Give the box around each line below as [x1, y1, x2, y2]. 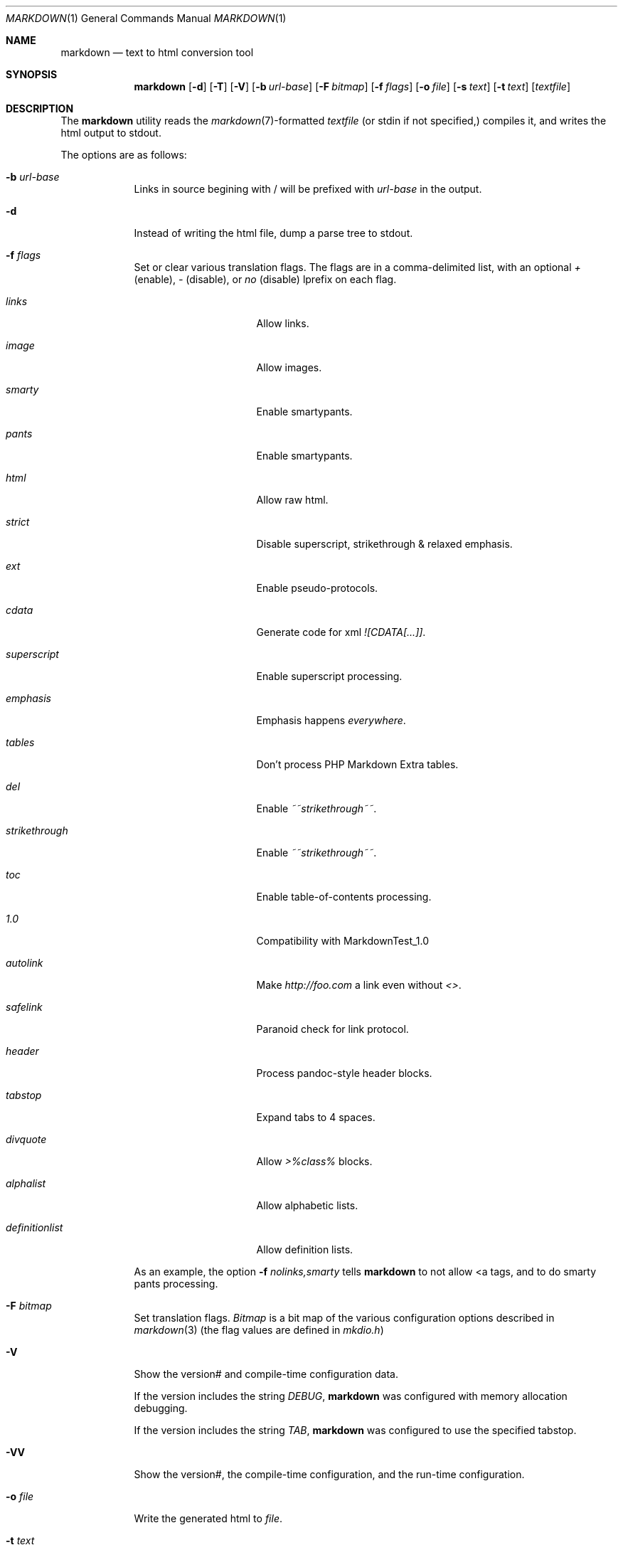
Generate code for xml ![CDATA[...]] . [256, 626, 426, 638]
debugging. [134, 1402, 188, 1414]
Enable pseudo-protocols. [256, 582, 378, 594]
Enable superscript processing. [256, 670, 403, 682]
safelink [6, 1001, 43, 1013]
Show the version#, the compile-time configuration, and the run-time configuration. [134, 1468, 525, 1480]
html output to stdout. [60, 127, 161, 139]
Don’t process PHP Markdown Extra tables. [256, 758, 459, 770]
